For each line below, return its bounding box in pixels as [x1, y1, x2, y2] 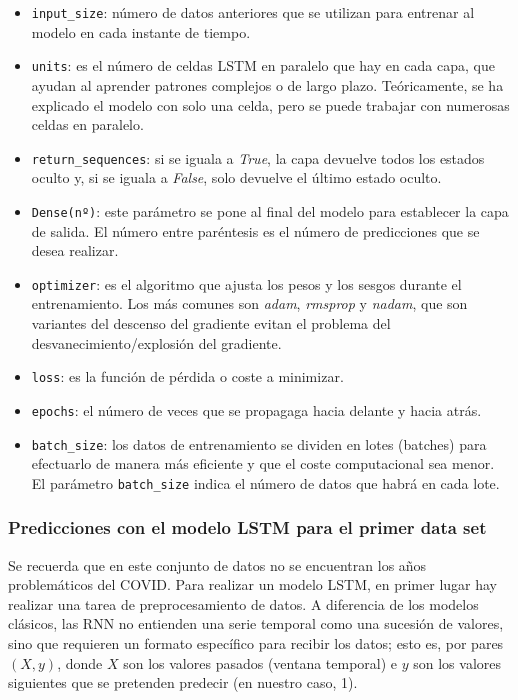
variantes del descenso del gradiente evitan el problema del [31, 313, 391, 334]
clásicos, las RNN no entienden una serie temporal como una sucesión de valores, [8, 613, 504, 634]
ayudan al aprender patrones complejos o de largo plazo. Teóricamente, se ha [31, 74, 504, 95]
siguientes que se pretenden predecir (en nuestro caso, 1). [8, 672, 358, 693]
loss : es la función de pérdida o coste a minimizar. [31, 366, 344, 387]
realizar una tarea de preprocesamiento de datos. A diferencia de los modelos [8, 593, 479, 614]
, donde [57, 652, 103, 673]
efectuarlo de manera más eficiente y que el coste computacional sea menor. [31, 453, 495, 474]
